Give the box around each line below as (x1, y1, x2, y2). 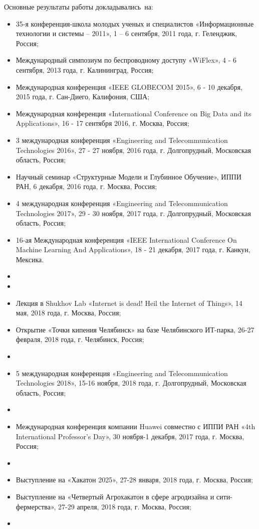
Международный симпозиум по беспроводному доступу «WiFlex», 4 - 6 (16, 55, 236, 65)
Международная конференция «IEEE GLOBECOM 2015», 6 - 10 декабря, (16, 81, 243, 92)
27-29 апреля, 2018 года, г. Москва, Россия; (58, 501, 191, 511)
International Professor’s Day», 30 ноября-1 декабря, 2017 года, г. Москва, (16, 431, 244, 441)
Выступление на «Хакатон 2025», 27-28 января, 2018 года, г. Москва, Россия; (16, 474, 253, 485)
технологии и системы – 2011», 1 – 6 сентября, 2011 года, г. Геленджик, (16, 28, 237, 39)
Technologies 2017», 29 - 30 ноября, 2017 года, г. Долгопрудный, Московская (16, 208, 251, 218)
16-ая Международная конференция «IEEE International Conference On (16, 234, 237, 245)
